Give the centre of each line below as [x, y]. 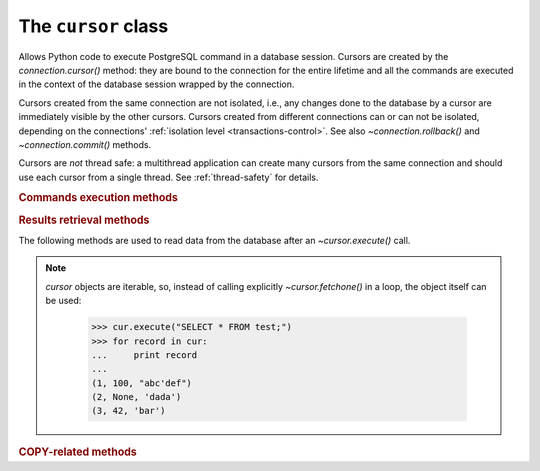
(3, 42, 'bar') [128, 411]
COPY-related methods [77, 452]
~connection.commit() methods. [85, 144]
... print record [144, 354]
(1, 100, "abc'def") [141, 383]
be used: [63, 301]
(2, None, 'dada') [136, 397]
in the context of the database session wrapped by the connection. [156, 84]
